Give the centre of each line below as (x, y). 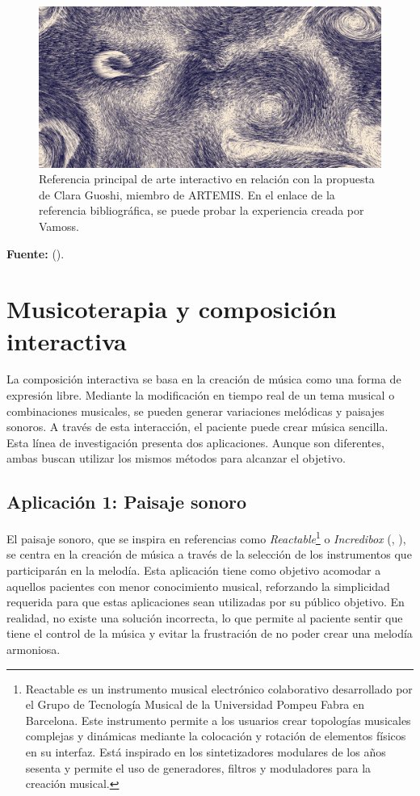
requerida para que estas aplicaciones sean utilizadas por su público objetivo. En (206, 602)
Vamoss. (59, 226)
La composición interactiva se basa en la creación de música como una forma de (204, 379)
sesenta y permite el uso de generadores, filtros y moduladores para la (198, 767)
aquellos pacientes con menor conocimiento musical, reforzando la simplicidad (198, 586)
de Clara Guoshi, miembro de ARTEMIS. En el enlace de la (187, 194)
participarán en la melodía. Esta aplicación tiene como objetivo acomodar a (194, 570)
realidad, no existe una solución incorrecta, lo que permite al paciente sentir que (205, 617)
